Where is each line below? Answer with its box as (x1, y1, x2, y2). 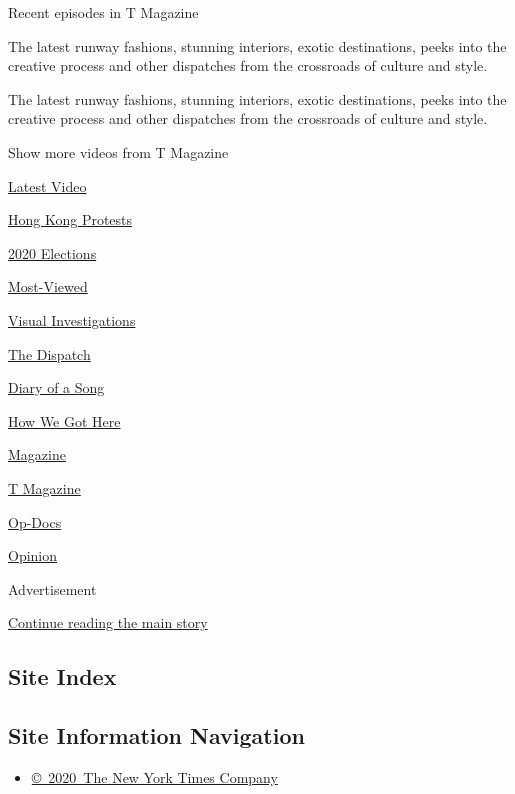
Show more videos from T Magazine (8, 141, 229, 162)
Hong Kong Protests (8, 209, 133, 230)
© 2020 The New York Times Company (31, 766, 278, 787)
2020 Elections (8, 242, 97, 263)
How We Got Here (8, 410, 121, 431)
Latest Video (8, 175, 87, 196)
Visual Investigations (8, 309, 136, 330)
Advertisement (8, 578, 97, 599)
